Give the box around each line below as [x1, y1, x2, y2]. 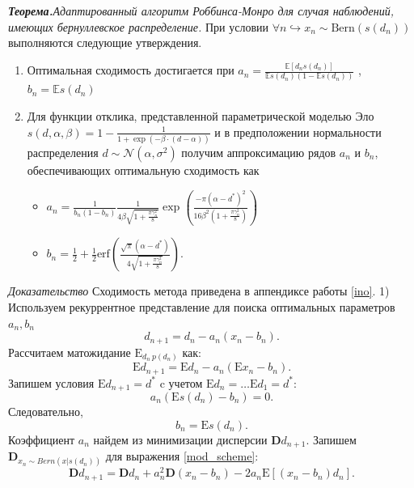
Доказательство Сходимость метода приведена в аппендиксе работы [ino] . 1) [8, 282, 390, 299]
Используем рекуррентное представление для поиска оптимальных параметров [8, 298, 395, 315]
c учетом [159, 374, 203, 391]
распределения [27, 143, 99, 160]
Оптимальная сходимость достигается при [27, 62, 234, 79]
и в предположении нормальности [214, 123, 382, 140]
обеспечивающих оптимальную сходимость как [27, 161, 260, 178]
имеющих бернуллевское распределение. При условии [8, 18, 269, 35]
